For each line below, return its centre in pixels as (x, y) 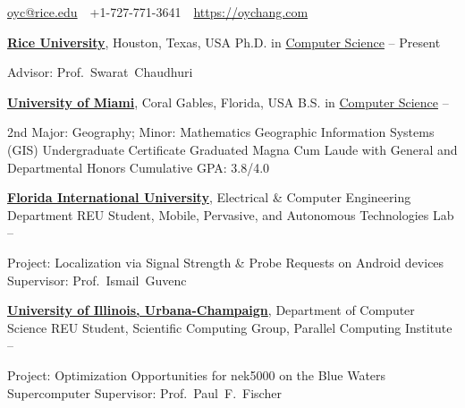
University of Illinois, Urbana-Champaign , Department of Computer (211, 310)
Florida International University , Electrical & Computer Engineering (209, 197)
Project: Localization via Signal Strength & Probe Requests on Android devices (226, 262)
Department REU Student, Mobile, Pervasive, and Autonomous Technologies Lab (231, 214)
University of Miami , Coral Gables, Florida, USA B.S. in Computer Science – (228, 102)
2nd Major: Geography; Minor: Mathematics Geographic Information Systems (221, 132)
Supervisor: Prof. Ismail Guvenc (97, 280)
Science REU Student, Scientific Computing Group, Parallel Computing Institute (230, 327)
